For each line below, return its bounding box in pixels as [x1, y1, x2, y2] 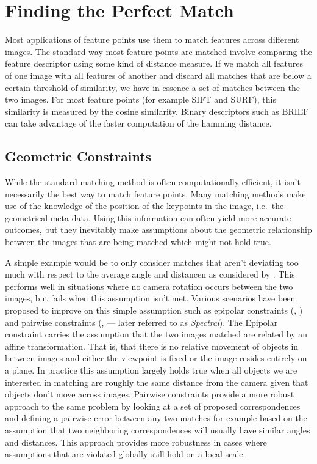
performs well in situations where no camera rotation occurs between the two [5, 279, 293, 292]
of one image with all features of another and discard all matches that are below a [5, 68, 312, 81]
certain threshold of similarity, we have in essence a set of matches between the [5, 81, 300, 94]
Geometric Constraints [5, 147, 152, 166]
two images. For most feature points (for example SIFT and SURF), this [5, 93, 276, 106]
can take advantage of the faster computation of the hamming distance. [5, 117, 272, 130]
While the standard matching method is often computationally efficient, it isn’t [5, 175, 301, 188]
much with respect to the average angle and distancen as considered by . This [5, 268, 295, 281]
